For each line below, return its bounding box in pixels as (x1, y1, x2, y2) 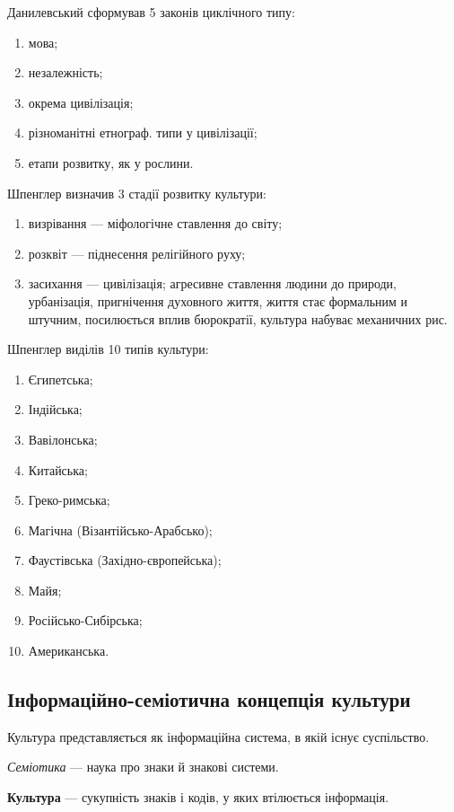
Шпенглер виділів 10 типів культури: (7, 340, 209, 358)
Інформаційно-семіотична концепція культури (7, 685, 411, 713)
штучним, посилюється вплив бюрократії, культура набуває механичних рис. (28, 309, 448, 328)
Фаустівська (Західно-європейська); (28, 551, 222, 569)
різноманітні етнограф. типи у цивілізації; (28, 123, 258, 142)
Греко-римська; (28, 490, 110, 509)
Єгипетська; (28, 369, 93, 388)
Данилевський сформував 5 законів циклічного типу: (7, 3, 295, 21)
